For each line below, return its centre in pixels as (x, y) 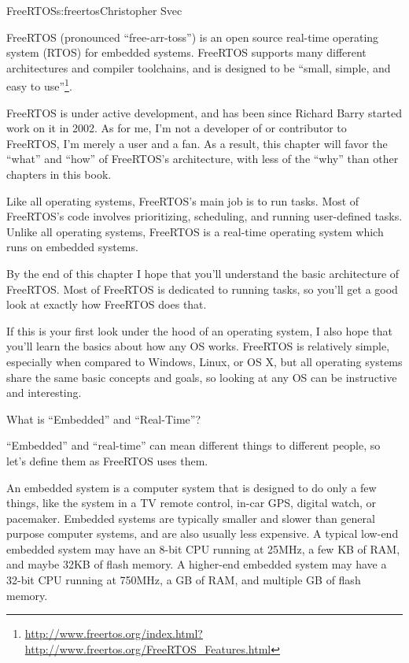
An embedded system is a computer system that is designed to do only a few (192, 487)
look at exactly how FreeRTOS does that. (107, 304)
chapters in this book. (59, 174)
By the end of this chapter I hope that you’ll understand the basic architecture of (203, 273)
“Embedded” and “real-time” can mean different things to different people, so (193, 445)
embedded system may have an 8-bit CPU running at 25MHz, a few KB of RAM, (203, 548)
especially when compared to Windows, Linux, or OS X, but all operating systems (204, 361)
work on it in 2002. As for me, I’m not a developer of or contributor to (177, 128)
